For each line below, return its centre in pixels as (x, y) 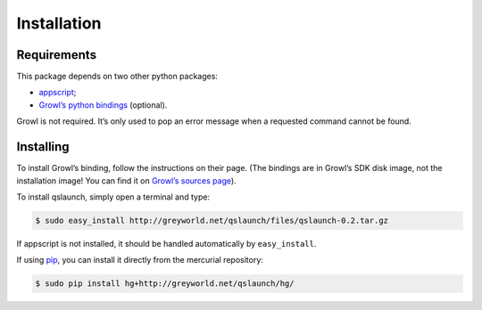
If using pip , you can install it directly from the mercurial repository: (140, 260)
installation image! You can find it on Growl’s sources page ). (126, 180)
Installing (43, 147)
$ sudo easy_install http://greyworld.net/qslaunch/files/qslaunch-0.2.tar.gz (212, 220)
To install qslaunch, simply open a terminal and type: (113, 197)
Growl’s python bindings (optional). (103, 105)
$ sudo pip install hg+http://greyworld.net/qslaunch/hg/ (165, 284)
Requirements (57, 55)
